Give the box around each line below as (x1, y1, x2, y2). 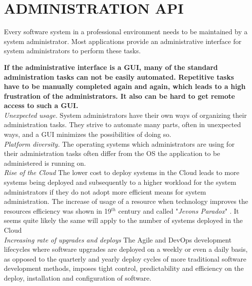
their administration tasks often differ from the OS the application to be (4, 148, 220, 158)
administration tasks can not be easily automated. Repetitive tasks (4, 71, 234, 82)
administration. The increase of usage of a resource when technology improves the (4, 196, 249, 206)
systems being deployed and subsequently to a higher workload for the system (4, 177, 236, 187)
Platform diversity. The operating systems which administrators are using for (4, 138, 235, 149)
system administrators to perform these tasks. (4, 45, 141, 56)
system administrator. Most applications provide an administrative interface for (4, 36, 242, 46)
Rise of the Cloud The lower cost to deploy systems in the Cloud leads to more (4, 167, 239, 177)
